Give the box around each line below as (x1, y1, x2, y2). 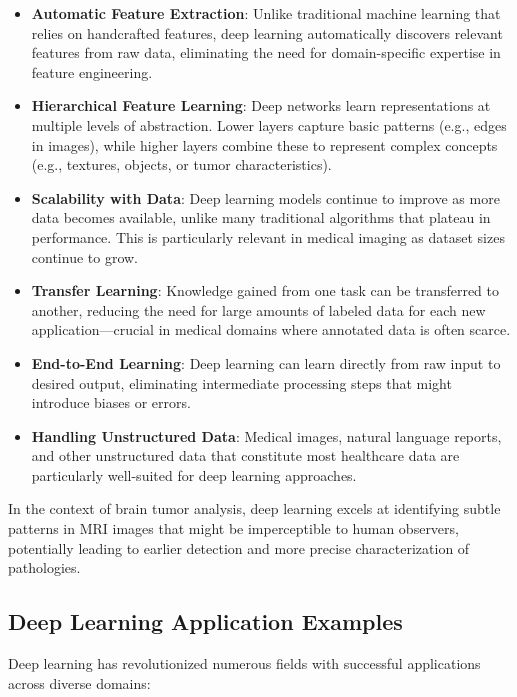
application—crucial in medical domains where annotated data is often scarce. (31, 319, 511, 340)
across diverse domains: (8, 672, 151, 693)
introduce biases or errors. (31, 392, 191, 413)
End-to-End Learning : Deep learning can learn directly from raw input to (31, 352, 501, 373)
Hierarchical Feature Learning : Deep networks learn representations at (31, 95, 491, 116)
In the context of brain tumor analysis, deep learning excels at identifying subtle (8, 498, 501, 519)
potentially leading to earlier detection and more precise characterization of (8, 537, 470, 558)
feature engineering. (31, 61, 153, 82)
